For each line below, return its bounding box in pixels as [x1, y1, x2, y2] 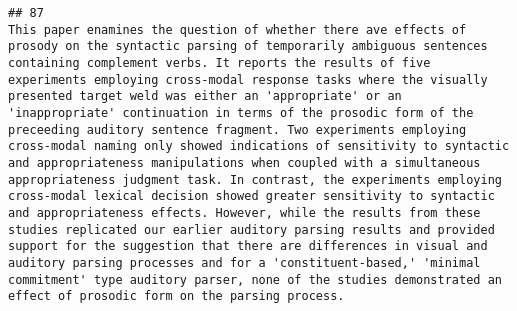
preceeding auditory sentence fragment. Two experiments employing [8, 122, 467, 137]
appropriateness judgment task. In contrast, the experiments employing [8, 172, 502, 187]
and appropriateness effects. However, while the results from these [8, 205, 481, 220]
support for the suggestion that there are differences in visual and [8, 239, 488, 254]
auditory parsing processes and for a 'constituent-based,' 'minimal [8, 255, 481, 270]
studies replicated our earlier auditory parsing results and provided [8, 222, 495, 237]
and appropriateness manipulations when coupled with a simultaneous [8, 155, 481, 170]
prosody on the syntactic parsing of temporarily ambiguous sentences [8, 39, 488, 54]
